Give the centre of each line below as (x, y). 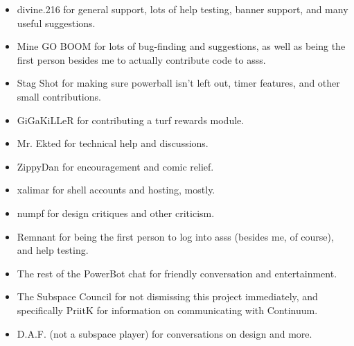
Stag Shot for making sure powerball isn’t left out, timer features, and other (178, 83)
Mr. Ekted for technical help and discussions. (113, 143)
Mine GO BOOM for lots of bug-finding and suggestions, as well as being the (181, 46)
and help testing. (53, 250)
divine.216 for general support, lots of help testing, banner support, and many (183, 9)
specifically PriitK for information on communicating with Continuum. (167, 310)
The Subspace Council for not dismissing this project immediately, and (167, 296)
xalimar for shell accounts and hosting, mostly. (116, 190)
